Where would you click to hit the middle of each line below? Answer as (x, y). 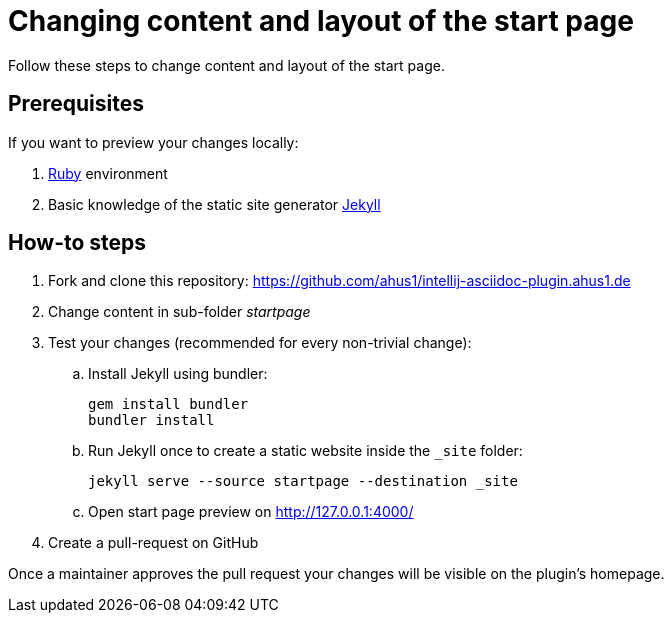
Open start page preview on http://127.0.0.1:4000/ (251, 512)
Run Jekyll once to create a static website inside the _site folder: (305, 451)
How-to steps (77, 243)
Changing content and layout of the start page (321, 21)
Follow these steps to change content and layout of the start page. (226, 65)
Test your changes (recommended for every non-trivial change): (260, 343)
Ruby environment (108, 173)
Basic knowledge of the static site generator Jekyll (214, 204)
